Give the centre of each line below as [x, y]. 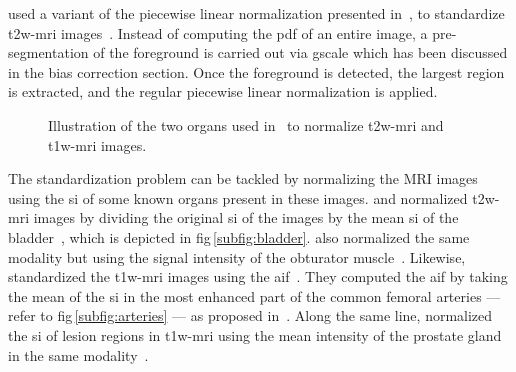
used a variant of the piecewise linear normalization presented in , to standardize [256, 13]
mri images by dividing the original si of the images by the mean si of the [233, 217]
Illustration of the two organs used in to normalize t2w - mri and [246, 124]
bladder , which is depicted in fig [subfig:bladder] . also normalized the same [239, 236]
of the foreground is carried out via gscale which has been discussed [300, 52]
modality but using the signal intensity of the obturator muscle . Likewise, [237, 256]
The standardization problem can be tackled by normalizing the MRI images [243, 178]
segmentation [48, 52]
